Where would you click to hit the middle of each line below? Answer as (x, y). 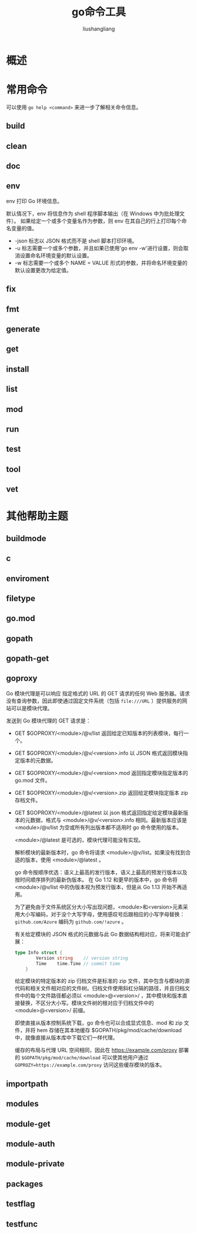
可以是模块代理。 (32, 708)
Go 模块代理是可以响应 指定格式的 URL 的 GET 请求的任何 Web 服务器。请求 (98, 693)
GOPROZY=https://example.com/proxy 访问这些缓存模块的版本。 (90, 1065)
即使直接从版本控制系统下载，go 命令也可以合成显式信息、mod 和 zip (98, 1023)
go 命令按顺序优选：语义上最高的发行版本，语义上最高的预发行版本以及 (101, 872)
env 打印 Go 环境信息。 (34, 201)
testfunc (22, 1224)
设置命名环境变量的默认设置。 (56, 255)
